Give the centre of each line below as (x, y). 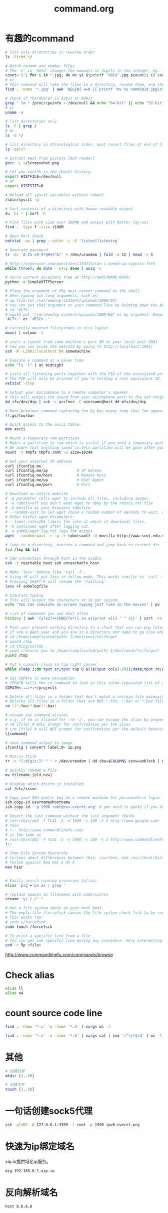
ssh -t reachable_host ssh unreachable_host (52, 563)
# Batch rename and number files (40, 66)
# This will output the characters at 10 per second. (62, 600)
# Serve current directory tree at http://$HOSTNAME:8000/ (68, 277)
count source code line (54, 1013)
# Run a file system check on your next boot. (54, 908)
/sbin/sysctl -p (22, 200)
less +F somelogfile (27, 586)
